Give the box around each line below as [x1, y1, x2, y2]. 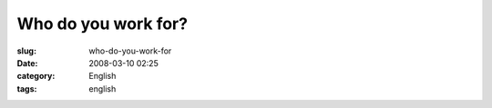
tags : [16, 83, 37, 94]
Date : [16, 57, 38, 68]
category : [16, 71, 56, 82]
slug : [16, 45, 36, 56]
